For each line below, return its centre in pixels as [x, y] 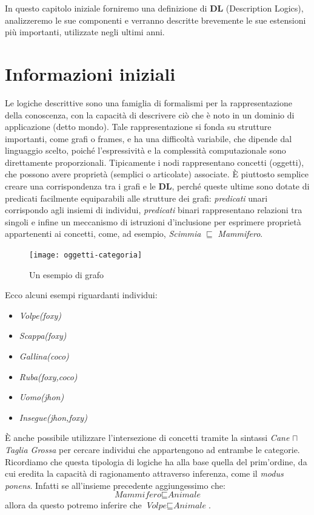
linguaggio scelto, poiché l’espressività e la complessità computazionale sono [145, 150]
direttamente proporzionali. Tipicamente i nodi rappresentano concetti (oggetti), [155, 162]
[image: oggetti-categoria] [86, 255]
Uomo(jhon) [42, 397]
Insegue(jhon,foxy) [53, 417]
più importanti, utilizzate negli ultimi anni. [85, 32]
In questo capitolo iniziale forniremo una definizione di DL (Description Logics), [154, 8]
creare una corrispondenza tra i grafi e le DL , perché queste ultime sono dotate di [157, 186]
